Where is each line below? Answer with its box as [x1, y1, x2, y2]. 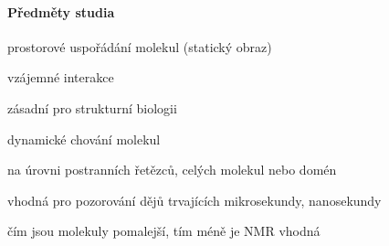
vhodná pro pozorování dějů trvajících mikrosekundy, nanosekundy [7, 190, 382, 209]
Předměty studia [7, 2, 115, 21]
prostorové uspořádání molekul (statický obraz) [7, 37, 272, 56]
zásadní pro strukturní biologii [7, 98, 177, 117]
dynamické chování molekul [7, 129, 161, 148]
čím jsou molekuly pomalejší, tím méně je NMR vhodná [7, 221, 321, 241]
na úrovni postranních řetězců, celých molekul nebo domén [7, 160, 337, 179]
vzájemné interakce [7, 68, 114, 87]
